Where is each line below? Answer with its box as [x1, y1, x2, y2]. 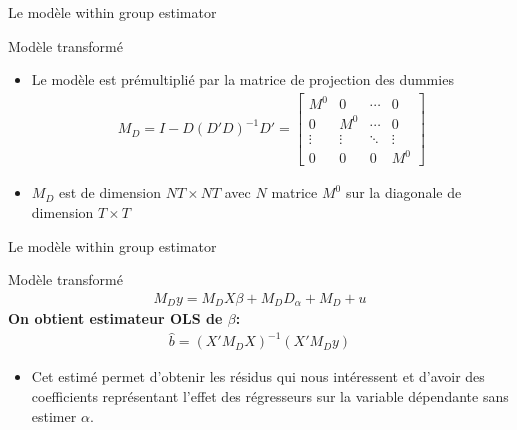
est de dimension [58, 182, 161, 203]
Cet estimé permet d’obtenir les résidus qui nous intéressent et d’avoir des [31, 366, 485, 387]
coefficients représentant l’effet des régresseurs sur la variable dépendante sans [31, 386, 509, 407]
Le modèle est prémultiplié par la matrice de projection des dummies [31, 69, 454, 90]
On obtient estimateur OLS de [8, 308, 223, 329]
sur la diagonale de [345, 182, 462, 203]
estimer [31, 405, 77, 426]
